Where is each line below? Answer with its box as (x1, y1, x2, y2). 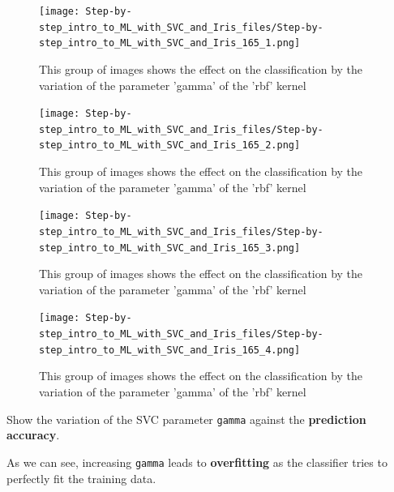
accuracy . (6, 426, 60, 443)
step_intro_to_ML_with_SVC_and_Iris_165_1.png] (39, 37, 301, 49)
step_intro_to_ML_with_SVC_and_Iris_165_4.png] (39, 344, 301, 356)
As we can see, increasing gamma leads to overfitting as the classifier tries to (6, 453, 388, 470)
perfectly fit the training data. (6, 469, 156, 486)
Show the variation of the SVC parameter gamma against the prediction (6, 410, 366, 427)
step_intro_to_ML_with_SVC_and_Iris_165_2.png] (39, 139, 301, 152)
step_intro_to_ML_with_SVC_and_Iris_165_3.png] (39, 242, 301, 254)
